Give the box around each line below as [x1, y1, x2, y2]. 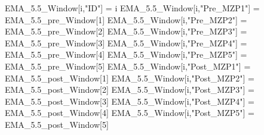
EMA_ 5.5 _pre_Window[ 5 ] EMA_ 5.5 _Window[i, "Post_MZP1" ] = [5, 59, 251, 72]
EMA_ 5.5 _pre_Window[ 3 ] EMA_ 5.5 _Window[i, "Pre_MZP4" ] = [5, 36, 247, 49]
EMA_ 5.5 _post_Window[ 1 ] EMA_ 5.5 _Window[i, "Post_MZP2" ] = [5, 71, 254, 84]
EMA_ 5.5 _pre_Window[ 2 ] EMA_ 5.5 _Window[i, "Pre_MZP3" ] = [5, 25, 247, 37]
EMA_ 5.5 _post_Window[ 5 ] [5, 118, 109, 130]
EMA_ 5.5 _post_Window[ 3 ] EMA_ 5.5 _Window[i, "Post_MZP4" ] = [5, 95, 254, 107]
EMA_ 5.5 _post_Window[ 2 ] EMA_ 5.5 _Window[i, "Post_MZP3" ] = [5, 83, 254, 96]
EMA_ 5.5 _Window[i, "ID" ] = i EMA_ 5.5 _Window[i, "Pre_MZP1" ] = [5, 2, 260, 14]
